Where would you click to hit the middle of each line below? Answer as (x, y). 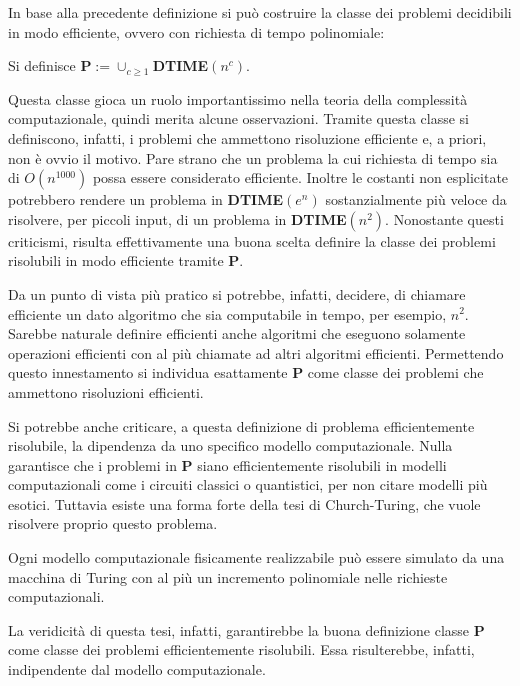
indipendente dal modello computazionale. (137, 669)
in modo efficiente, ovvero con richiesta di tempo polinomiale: (196, 31)
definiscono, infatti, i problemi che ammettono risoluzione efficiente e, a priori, (247, 137)
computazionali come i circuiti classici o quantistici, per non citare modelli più (248, 484)
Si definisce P (50, 65)
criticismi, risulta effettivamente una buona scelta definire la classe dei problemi (252, 240)
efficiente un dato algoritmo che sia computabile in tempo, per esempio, (227, 313)
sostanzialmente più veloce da (416, 199)
